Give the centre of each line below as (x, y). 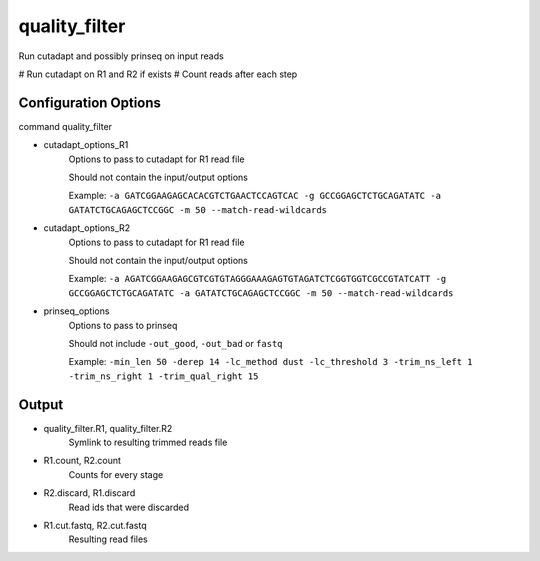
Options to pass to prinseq (123, 325)
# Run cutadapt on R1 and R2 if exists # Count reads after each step (158, 74)
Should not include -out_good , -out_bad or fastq (176, 343)
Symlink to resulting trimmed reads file (148, 442)
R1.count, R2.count (82, 461)
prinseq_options (76, 311)
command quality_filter (65, 126)
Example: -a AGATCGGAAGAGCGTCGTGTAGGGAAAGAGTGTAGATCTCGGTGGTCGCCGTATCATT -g (257, 279)
